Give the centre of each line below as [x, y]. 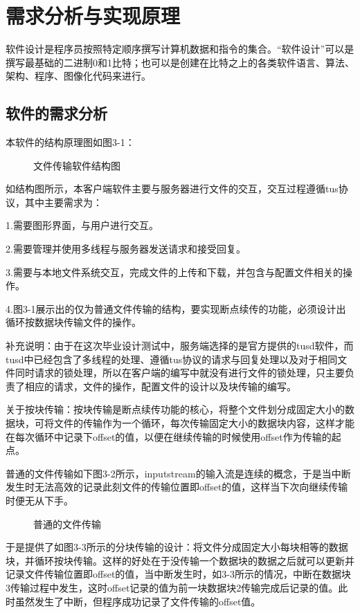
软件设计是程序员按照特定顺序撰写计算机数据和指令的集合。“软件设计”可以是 [180, 49]
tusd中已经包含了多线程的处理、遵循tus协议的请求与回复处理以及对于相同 [172, 359]
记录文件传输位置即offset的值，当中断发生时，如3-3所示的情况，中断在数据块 [178, 574]
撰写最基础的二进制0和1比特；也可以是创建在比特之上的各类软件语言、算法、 [180, 62]
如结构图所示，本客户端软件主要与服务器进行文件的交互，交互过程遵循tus [172, 189]
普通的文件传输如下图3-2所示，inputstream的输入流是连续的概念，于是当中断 [178, 473]
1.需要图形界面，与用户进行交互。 [82, 225]
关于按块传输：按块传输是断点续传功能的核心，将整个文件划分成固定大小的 [175, 409]
